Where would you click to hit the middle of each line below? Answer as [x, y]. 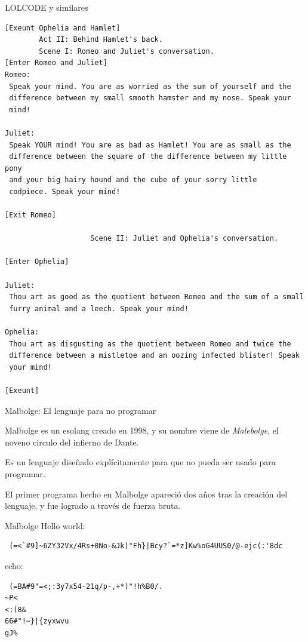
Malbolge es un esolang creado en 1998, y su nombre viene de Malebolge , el [142, 430]
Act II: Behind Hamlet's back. [101, 40]
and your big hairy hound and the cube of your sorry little [133, 180]
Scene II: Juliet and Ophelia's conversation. [184, 239]
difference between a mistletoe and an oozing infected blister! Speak [154, 356]
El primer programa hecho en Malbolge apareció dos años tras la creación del [146, 494]
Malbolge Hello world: [45, 525]
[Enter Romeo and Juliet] [56, 63]
